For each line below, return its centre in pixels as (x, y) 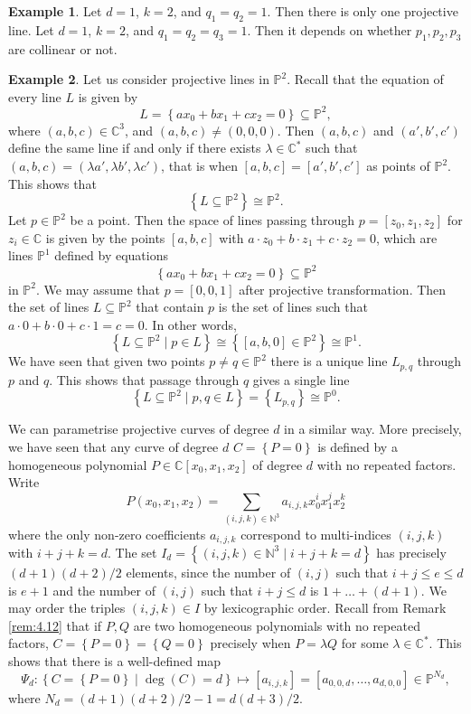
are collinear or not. (63, 48)
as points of (398, 166)
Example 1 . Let (55, 11)
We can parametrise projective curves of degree (139, 429)
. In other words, (190, 324)
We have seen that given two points (107, 361)
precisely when (250, 643)
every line (35, 96)
